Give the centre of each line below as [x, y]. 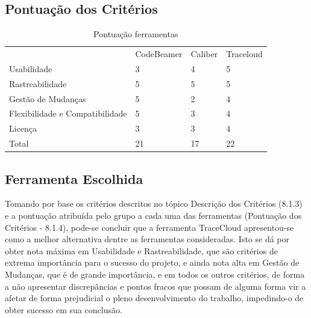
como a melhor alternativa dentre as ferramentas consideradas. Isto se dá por [147, 239]
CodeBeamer [159, 54]
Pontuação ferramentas [136, 34]
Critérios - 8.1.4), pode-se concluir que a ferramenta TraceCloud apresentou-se [149, 227]
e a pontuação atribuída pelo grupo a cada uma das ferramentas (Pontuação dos [153, 215]
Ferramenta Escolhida [74, 178]
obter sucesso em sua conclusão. [64, 309]
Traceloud [244, 54]
